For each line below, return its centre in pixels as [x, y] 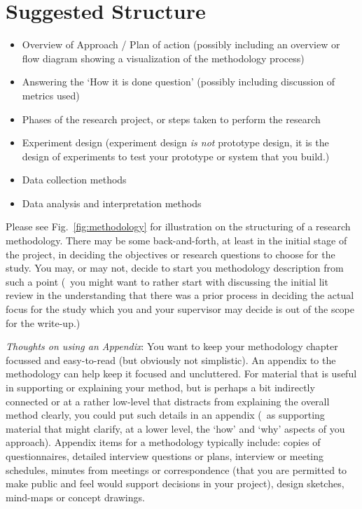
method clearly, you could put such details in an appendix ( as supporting [165, 415]
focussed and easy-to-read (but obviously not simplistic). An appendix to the [171, 360]
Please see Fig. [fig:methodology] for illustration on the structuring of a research [178, 226]
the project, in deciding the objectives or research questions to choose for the [170, 254]
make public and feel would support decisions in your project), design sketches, [175, 483]
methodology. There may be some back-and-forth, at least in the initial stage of [176, 240]
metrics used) [51, 95]
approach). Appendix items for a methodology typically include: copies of [163, 442]
